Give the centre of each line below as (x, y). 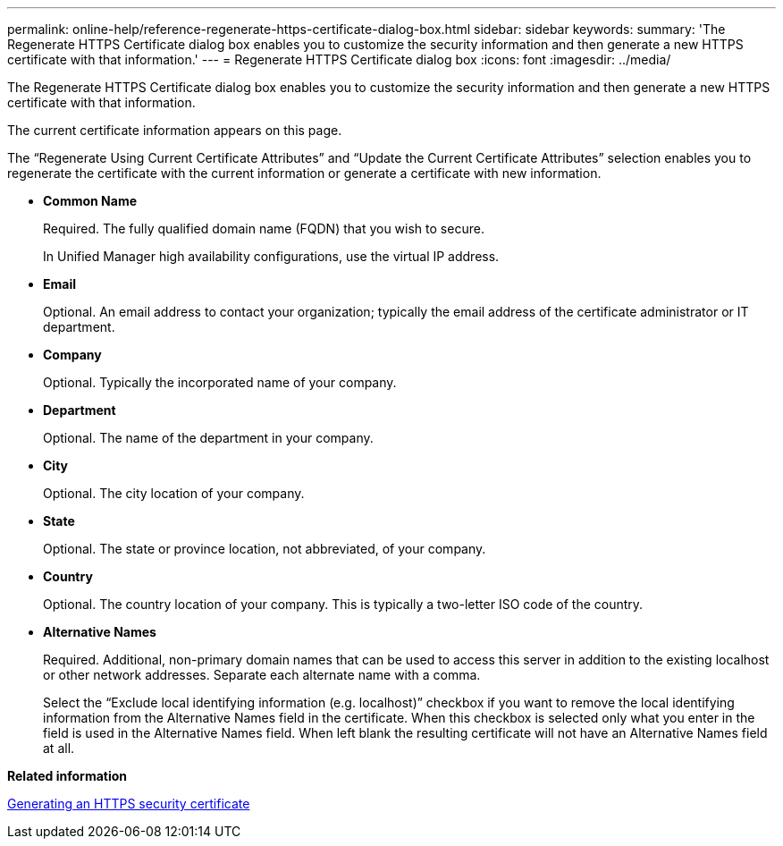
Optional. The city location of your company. (174, 493)
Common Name (90, 201)
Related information (67, 776)
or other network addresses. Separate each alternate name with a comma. (262, 675)
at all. (59, 748)
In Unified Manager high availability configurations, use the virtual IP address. (271, 256)
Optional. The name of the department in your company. (208, 438)
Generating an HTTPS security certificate (129, 804)
